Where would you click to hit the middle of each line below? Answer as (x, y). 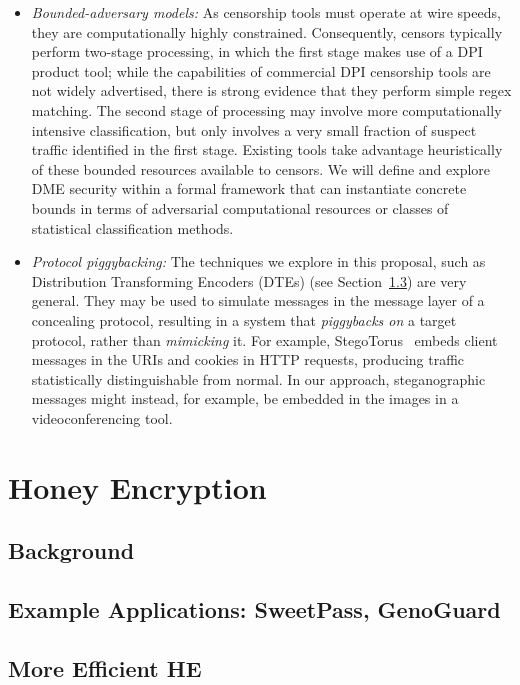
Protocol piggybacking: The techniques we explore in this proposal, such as (258, 261)
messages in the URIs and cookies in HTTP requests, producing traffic (248, 359)
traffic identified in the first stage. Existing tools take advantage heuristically (267, 149)
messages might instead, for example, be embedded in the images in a (245, 398)
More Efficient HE (105, 667)
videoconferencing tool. (102, 417)
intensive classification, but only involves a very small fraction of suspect (254, 129)
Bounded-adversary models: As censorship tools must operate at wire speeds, (266, 12)
